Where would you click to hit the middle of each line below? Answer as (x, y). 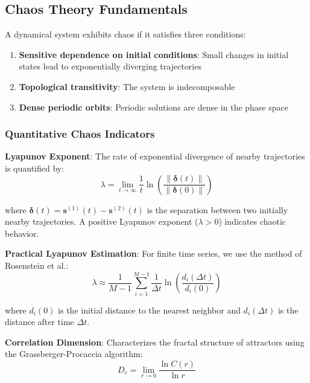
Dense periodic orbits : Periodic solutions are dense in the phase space (153, 107)
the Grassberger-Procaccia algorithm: (74, 354)
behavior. (22, 233)
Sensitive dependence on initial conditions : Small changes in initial (154, 54)
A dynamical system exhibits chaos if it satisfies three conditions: (125, 34)
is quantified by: (35, 168)
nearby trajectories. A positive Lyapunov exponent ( (102, 221)
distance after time (40, 322)
